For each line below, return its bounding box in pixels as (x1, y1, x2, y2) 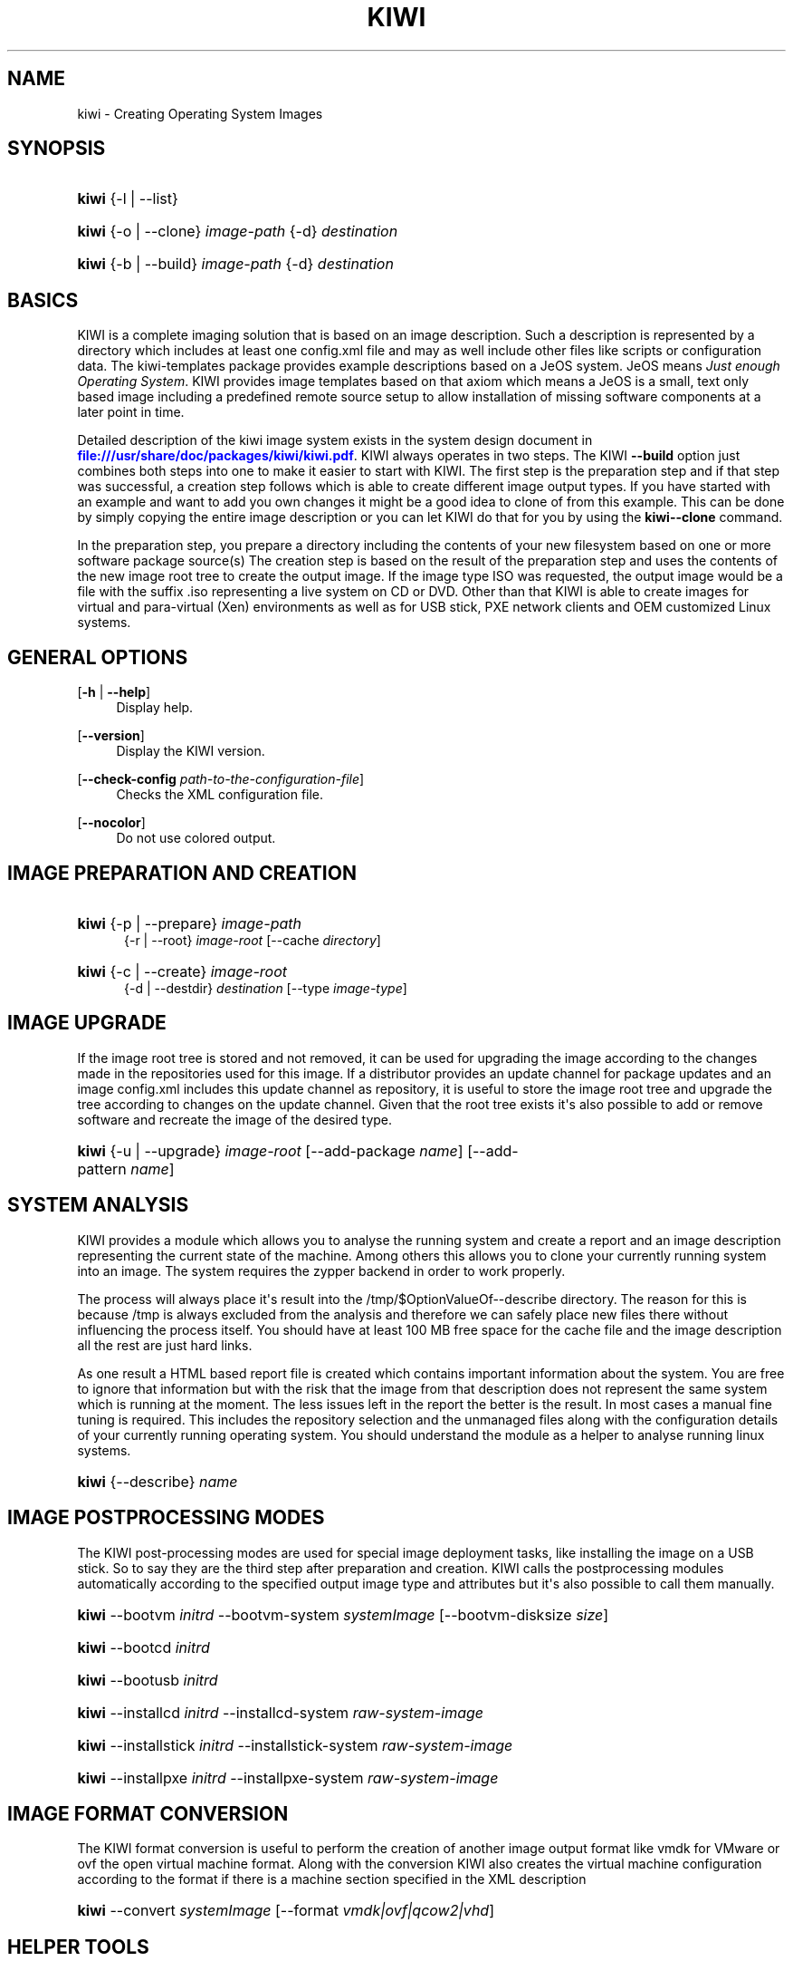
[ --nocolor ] (77, 815, 146, 831)
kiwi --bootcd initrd (77, 1637, 210, 1657)
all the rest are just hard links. (77, 1337, 253, 1353)
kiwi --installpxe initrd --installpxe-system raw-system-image (77, 1768, 499, 1787)
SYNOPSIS (7, 137, 106, 160)
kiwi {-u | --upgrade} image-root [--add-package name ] (77, 1141, 463, 1160)
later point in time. (77, 404, 185, 420)
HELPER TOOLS (7, 1935, 149, 1958)
